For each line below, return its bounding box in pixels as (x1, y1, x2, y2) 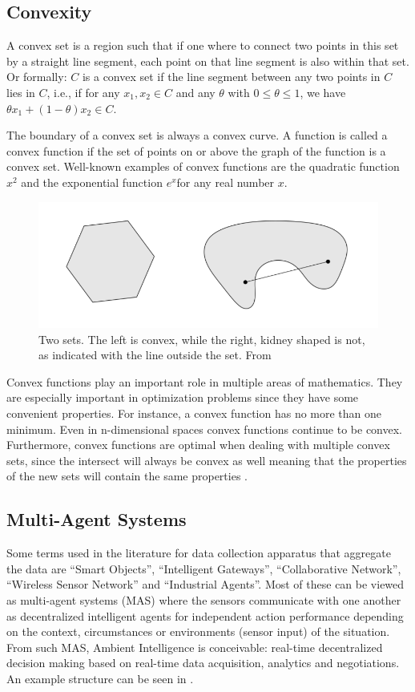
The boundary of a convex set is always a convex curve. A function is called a (6, 127, 388, 144)
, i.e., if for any (46, 83, 120, 100)
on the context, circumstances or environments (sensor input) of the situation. (6, 623, 390, 640)
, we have (300, 83, 346, 100)
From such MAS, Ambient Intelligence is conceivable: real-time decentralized (6, 638, 383, 655)
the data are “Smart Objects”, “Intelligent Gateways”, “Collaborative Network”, (6, 560, 401, 577)
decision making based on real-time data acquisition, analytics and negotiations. (6, 654, 400, 671)
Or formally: (6, 68, 67, 85)
